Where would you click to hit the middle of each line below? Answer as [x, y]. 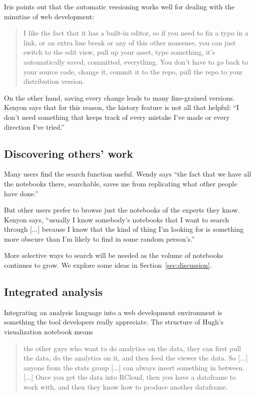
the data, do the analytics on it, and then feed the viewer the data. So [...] [136, 358]
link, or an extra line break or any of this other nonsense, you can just [130, 42]
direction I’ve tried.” [34, 126]
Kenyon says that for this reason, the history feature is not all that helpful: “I [122, 107]
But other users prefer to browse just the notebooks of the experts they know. [122, 210]
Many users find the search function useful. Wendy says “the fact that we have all [128, 174]
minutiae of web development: [49, 16]
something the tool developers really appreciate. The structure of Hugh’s [114, 322]
